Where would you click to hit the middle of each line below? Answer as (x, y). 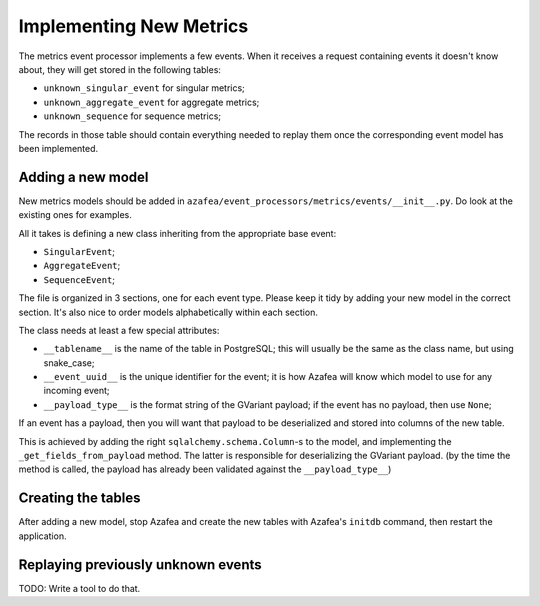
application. (42, 536)
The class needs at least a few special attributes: (119, 330)
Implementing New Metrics (133, 26)
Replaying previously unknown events (140, 564)
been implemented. (58, 148)
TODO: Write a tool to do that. (79, 588)
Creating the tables (79, 498)
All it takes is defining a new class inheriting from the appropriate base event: (177, 233)
